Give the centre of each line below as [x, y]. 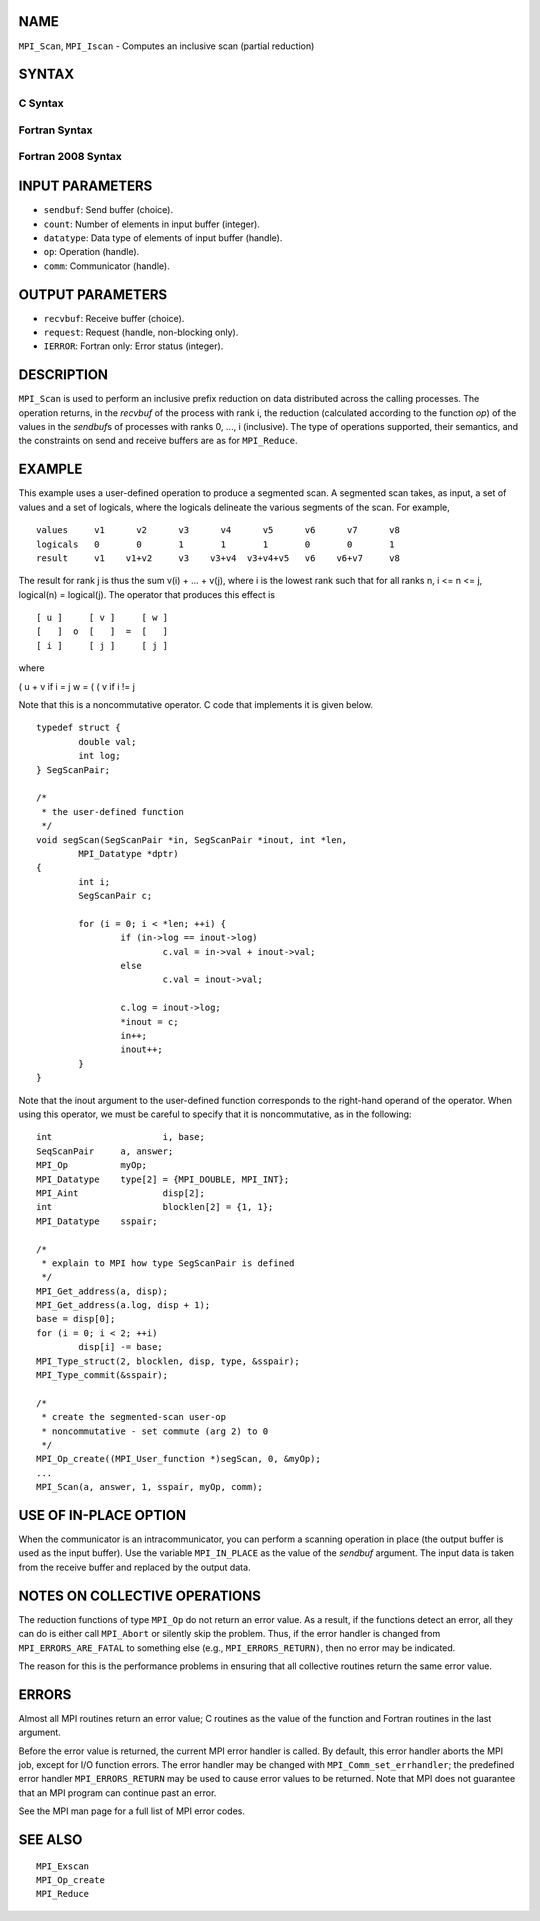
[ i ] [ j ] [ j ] [102, 645]
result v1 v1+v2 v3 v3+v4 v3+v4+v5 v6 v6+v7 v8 [218, 558]
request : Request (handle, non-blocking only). [141, 332]
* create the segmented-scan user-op [134, 1417]
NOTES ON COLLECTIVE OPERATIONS [140, 1595]
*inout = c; [149, 1021]
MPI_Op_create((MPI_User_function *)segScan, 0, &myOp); [179, 1459]
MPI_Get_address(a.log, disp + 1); [123, 1305]
